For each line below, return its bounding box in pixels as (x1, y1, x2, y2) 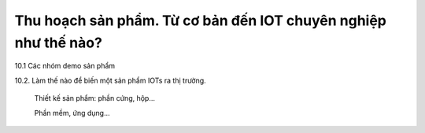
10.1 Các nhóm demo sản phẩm (14, 61, 116, 71)
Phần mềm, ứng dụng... (34, 108, 110, 117)
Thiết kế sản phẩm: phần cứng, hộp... (34, 94, 156, 103)
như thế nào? (14, 34, 102, 51)
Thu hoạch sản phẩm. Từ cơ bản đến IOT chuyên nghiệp (14, 12, 387, 29)
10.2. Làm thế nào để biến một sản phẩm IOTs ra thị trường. (14, 76, 206, 85)
